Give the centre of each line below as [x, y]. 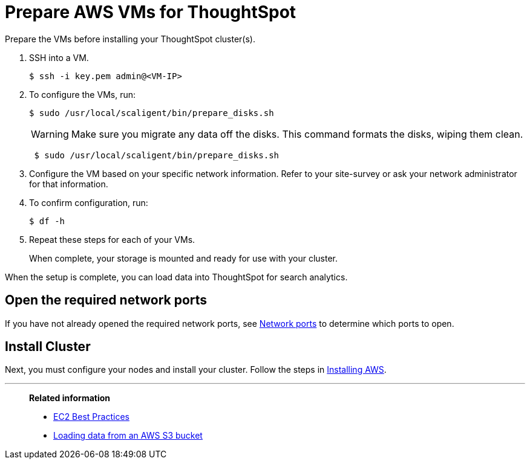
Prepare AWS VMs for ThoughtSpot [151, 12]
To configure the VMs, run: [82, 94]
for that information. [69, 184]
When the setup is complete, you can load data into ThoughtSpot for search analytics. [176, 277]
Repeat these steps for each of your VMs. [112, 239]
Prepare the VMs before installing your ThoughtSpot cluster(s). [130, 39]
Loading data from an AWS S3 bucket [128, 436]
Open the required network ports [106, 300]
